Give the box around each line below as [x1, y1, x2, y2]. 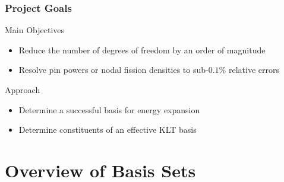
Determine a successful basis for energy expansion [18, 103, 200, 116]
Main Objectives [5, 24, 65, 36]
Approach [5, 84, 40, 95]
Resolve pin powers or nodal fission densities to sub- [18, 63, 209, 76]
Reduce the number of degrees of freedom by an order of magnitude [18, 43, 266, 56]
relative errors [228, 63, 279, 76]
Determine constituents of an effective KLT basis [18, 123, 197, 136]
